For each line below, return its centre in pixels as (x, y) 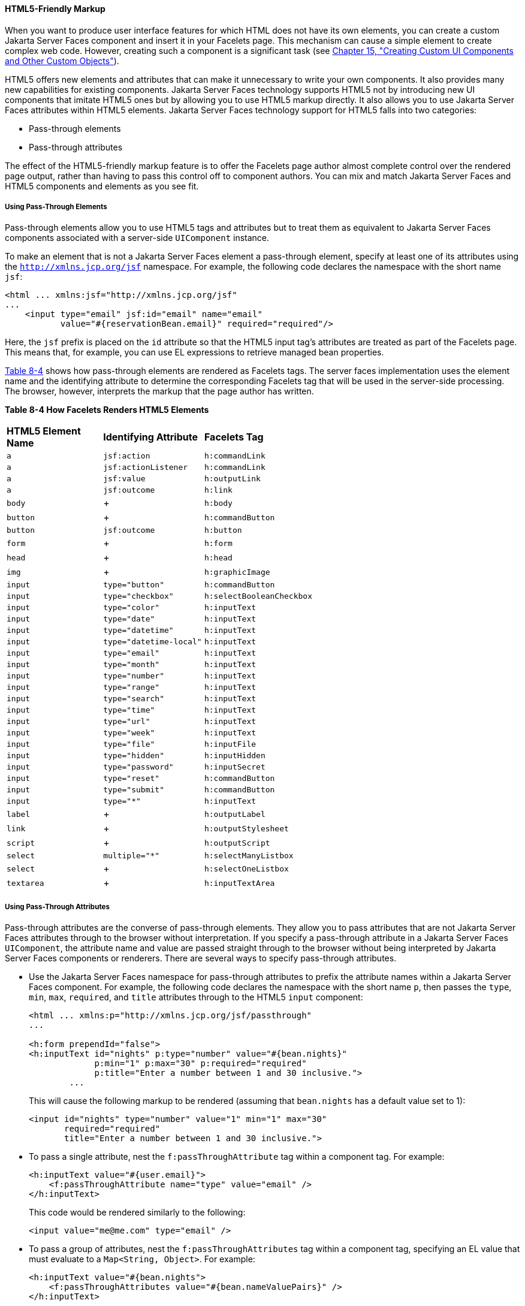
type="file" (129, 744)
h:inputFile (230, 744)
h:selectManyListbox (249, 856)
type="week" (129, 733)
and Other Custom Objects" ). (62, 61)
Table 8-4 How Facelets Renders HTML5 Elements (107, 410)
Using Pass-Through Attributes (57, 907)
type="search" (134, 699)
